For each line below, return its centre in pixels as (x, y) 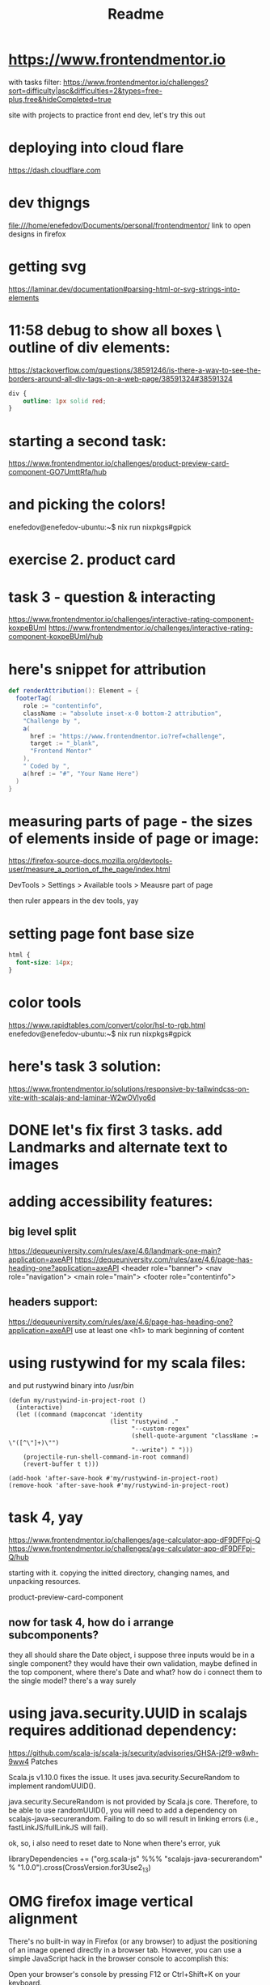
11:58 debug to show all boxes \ (115, 330)
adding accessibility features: (111, 1201)
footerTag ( (34, 699)
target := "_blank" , (64, 743)
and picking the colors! (87, 505)
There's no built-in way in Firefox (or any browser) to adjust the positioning (133, 1941)
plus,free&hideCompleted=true (60, 99)
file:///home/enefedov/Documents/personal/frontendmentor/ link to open (129, 225)
